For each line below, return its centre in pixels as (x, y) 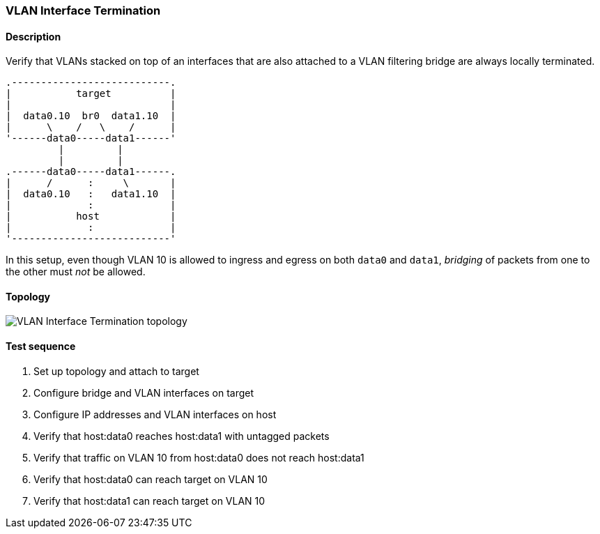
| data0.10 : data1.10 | (91, 194)
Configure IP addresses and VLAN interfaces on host (155, 414)
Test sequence (41, 346)
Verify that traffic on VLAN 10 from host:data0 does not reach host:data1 (199, 457)
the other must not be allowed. (76, 272)
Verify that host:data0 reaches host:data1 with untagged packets (182, 436)
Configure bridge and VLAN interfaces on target (144, 392)
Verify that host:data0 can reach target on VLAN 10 (151, 479)
